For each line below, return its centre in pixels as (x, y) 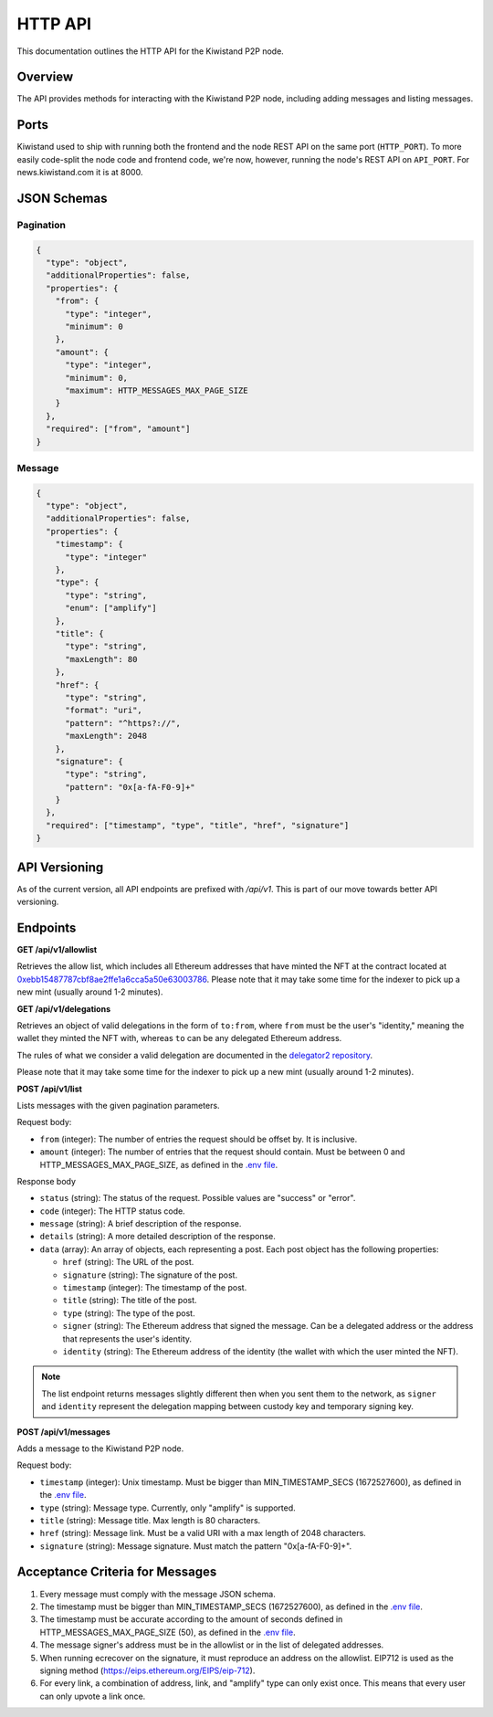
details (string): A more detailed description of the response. (157, 1237)
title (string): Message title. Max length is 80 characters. (150, 1520)
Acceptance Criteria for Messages (117, 1572)
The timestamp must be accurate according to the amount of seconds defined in (191, 1619)
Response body (47, 1181)
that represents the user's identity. (127, 1339)
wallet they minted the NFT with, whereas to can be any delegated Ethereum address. (179, 1038)
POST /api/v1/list (49, 1089)
